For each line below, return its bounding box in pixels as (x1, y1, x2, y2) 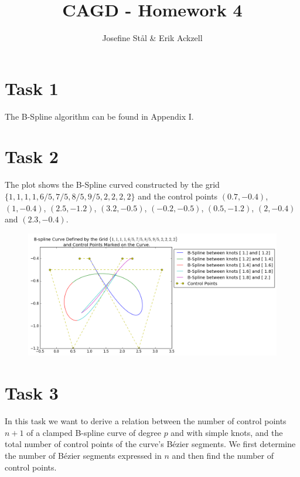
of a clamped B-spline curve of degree (26, 426, 161, 438)
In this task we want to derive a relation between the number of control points (5, 415, 287, 427)
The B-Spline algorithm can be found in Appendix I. (5, 110, 194, 122)
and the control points (138, 190, 218, 202)
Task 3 (5, 381, 59, 405)
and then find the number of (172, 449, 274, 461)
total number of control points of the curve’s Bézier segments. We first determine (5, 438, 296, 450)
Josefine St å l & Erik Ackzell (102, 32, 203, 44)
